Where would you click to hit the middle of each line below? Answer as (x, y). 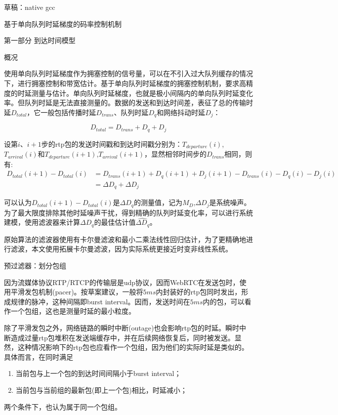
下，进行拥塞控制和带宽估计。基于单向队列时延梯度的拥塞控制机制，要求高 (125, 83)
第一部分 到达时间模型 (40, 40)
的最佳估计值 (115, 222)
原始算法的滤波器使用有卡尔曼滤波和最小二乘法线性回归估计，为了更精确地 (125, 239)
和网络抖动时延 (181, 112)
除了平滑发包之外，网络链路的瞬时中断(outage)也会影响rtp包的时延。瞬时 (122, 328)
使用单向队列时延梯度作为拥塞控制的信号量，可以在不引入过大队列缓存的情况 (128, 73)
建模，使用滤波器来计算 (42, 222)
